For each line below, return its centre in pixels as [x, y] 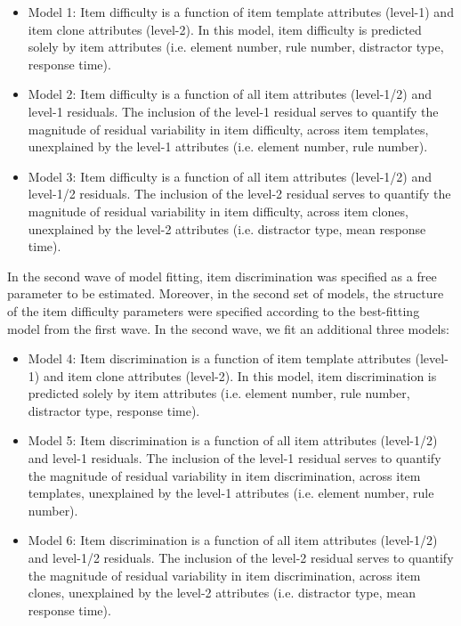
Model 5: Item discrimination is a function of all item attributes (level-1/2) [233, 440]
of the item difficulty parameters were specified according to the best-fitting [214, 310]
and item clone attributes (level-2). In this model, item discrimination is [240, 375]
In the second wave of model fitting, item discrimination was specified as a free [222, 276]
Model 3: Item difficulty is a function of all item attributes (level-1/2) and [230, 176]
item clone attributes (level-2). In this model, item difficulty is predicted [225, 29]
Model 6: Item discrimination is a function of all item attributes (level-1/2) [233, 540]
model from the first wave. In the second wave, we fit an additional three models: [228, 328]
